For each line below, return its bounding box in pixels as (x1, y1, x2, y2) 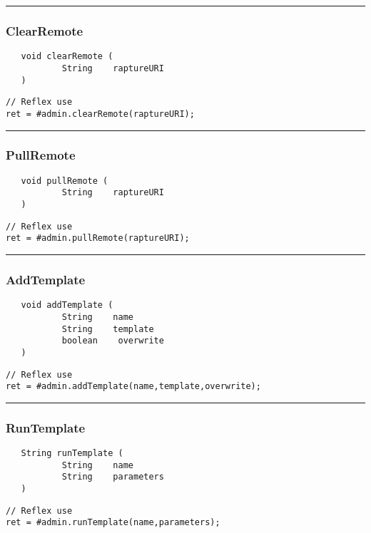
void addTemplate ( (21, 300, 113, 311)
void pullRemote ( (21, 175, 108, 186)
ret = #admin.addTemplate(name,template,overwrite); (6, 381, 261, 392)
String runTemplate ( (21, 448, 123, 459)
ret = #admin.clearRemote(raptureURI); (6, 108, 195, 119)
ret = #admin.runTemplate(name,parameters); (6, 517, 220, 528)
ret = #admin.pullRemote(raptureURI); (6, 233, 190, 244)
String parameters (61, 472, 164, 482)
